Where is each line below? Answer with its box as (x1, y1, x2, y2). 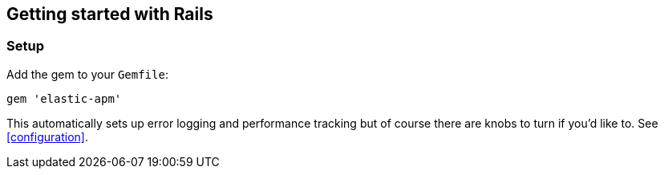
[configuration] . (6, 129, 88, 144)
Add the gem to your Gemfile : (6, 67, 168, 81)
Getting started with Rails (6, 4, 213, 24)
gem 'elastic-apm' (6, 92, 122, 105)
